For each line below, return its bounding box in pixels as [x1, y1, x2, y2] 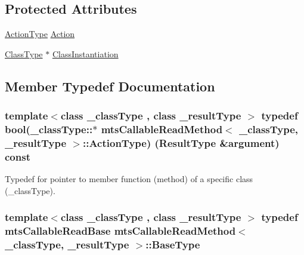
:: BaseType [145, 237, 200, 252]
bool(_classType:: [5, 122, 93, 137]
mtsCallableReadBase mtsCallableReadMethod [5, 223, 236, 238]
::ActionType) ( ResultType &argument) [82, 135, 280, 150]
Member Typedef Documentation [5, 76, 215, 95]
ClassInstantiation [52, 47, 119, 60]
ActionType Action [5, 27, 75, 40]
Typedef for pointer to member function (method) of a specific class [5, 173, 253, 185]
